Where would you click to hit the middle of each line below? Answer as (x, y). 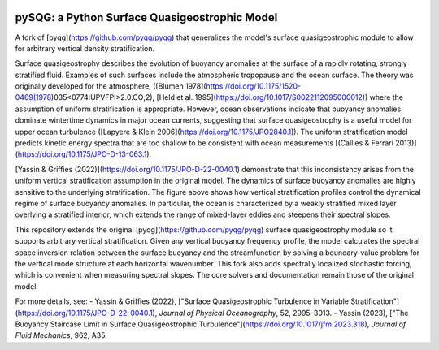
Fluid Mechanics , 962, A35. (61, 335)
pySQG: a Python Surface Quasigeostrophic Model (146, 17)
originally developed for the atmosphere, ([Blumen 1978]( (111, 86)
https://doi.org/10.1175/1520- (253, 86)
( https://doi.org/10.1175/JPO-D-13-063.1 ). (83, 154)
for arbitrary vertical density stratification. (85, 48)
